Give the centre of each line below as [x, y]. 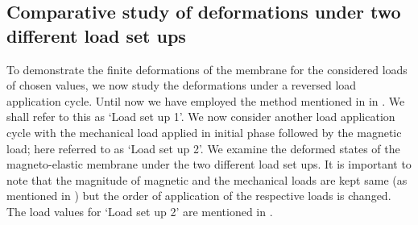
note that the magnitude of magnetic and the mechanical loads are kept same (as [207, 179]
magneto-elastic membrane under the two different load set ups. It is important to [209, 164]
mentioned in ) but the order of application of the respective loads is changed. [199, 196]
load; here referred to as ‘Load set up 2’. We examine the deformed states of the [203, 148]
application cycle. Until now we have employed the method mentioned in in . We [206, 100]
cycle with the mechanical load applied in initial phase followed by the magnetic [204, 132]
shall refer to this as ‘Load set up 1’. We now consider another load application [201, 117]
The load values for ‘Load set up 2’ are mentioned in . [140, 211]
